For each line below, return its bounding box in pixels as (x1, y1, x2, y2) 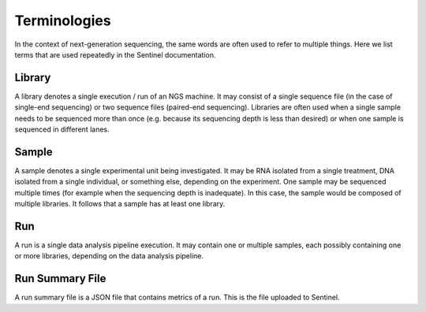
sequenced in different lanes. (14, 124, 110, 134)
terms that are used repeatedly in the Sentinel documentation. (14, 50, 216, 59)
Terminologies (14, 12, 111, 29)
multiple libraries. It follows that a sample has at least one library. (14, 199, 226, 209)
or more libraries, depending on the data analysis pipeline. (14, 251, 204, 261)
